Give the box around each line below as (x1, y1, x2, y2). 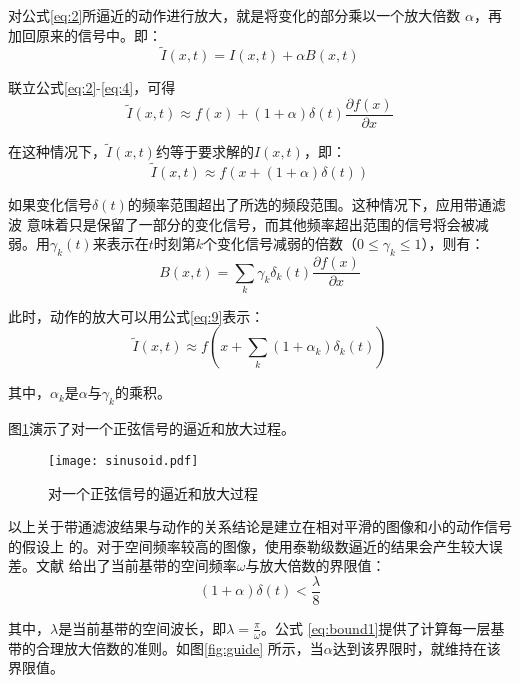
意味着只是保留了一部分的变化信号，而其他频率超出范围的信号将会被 (26, 213, 475, 234)
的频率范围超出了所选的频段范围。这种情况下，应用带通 (127, 194, 492, 215)
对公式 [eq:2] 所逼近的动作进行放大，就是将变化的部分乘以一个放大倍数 (8, 5, 461, 25)
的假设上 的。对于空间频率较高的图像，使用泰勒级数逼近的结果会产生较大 (8, 535, 489, 556)
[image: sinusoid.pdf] (48, 453, 199, 468)
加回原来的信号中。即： (8, 24, 162, 45)
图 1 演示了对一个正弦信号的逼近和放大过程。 (8, 418, 295, 439)
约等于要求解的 (155, 141, 254, 162)
